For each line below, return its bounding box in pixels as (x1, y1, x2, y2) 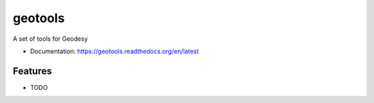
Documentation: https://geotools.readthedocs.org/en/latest (30, 47, 199, 55)
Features (12, 65, 52, 77)
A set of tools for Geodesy (12, 35, 88, 43)
